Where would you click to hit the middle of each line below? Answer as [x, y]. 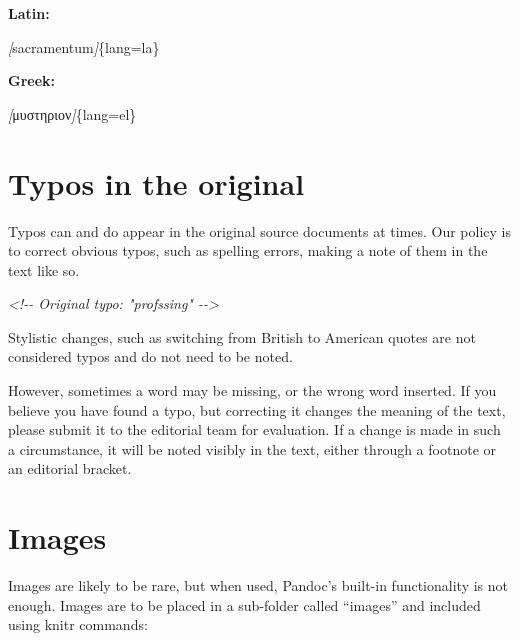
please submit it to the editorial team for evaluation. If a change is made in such [254, 429]
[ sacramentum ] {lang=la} [84, 46]
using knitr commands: [78, 624]
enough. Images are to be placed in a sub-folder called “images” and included [244, 604]
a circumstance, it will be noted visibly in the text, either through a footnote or [252, 448]
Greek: [32, 80]
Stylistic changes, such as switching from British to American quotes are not [242, 336]
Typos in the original [156, 182]
